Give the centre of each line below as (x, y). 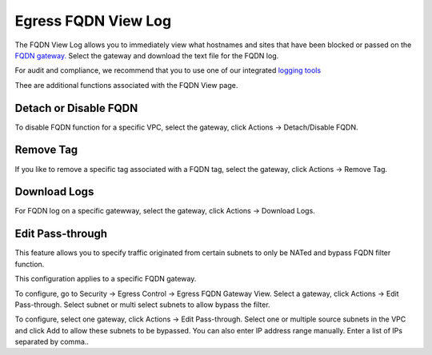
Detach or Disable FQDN (76, 108)
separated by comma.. (52, 342)
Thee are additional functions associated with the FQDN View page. (126, 85)
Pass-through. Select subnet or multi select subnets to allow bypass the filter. (143, 305)
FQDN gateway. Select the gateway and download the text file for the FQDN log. (147, 55)
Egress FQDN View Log (93, 21)
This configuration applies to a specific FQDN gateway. (106, 279)
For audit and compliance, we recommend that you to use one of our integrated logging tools (168, 70)
